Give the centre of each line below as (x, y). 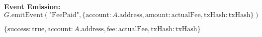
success (18, 29)
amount (157, 15)
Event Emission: (32, 6)
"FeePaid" (64, 15)
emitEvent (27, 15)
